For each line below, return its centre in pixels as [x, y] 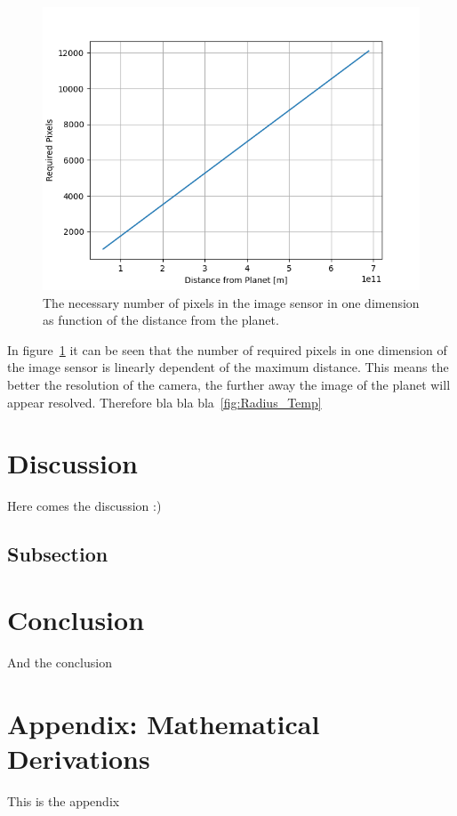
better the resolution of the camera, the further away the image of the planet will [229, 384]
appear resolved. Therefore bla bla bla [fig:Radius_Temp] [164, 402]
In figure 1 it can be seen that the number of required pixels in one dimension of [227, 349]
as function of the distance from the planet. [161, 320]
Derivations [79, 758]
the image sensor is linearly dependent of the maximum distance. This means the [228, 367]
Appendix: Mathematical [164, 723]
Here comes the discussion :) [84, 506]
